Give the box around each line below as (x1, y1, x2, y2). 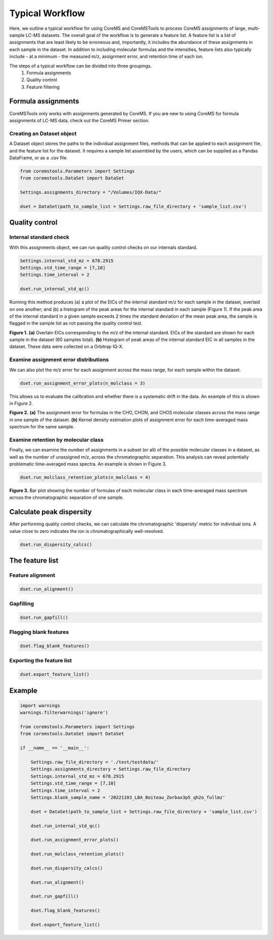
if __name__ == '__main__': (20, 745, 89, 751)
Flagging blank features (9, 629, 69, 636)
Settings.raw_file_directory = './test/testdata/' (30, 759, 159, 765)
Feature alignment (9, 572, 56, 579)
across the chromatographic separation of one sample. (9, 494, 124, 501)
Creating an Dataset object (9, 130, 77, 137)
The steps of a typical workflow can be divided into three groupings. (9, 63, 152, 69)
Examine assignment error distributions (9, 356, 109, 363)
